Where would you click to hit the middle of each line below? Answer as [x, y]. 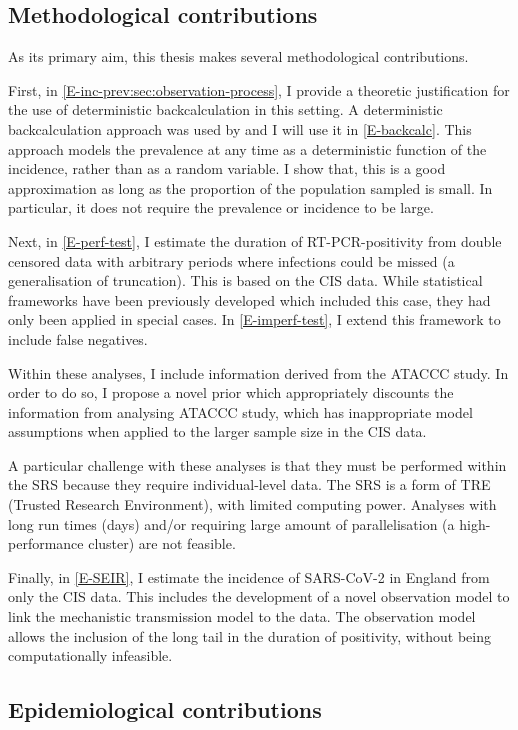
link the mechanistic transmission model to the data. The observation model [242, 616]
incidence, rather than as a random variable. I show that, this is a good [227, 168]
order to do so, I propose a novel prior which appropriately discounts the [231, 392]
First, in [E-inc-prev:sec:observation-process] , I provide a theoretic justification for [259, 89]
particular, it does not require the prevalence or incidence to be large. [221, 207]
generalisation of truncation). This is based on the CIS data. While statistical [245, 280]
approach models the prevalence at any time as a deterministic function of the [247, 148]
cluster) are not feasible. [162, 543]
